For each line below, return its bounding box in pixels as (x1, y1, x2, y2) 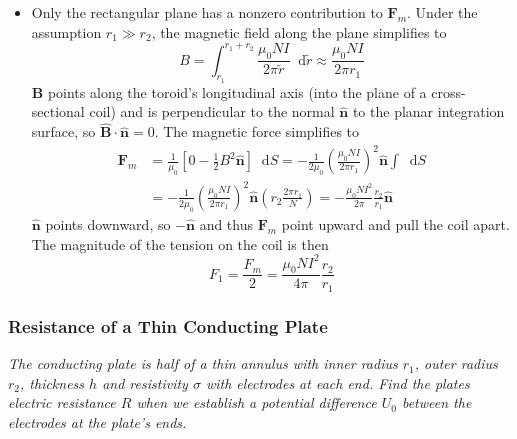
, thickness (20, 372, 85, 393)
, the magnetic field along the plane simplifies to (151, 21, 447, 42)
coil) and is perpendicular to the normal (89, 101, 335, 122)
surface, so (31, 121, 96, 142)
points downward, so (45, 213, 171, 234)
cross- (431, 81, 466, 102)
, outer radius (414, 353, 498, 374)
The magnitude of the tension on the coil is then (31, 233, 329, 254)
